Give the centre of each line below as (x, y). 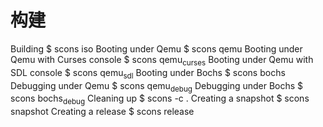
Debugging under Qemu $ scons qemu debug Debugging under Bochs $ (157, 86)
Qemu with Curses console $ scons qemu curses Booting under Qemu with (162, 60)
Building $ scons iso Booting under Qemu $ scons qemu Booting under (156, 48)
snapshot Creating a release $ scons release (102, 112)
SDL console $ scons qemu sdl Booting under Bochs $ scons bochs (148, 73)
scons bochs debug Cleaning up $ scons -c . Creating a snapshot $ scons (160, 99)
